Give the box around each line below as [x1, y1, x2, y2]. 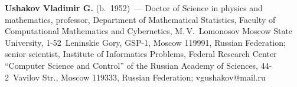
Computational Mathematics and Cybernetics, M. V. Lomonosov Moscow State [5, 25, 293, 37]
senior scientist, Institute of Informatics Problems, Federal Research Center [5, 48, 277, 60]
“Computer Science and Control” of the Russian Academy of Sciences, [5, 59, 259, 71]
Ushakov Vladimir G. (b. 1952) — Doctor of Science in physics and [5, 2, 263, 14]
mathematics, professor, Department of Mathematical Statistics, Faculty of [5, 13, 276, 25]
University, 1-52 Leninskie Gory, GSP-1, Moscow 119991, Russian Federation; [5, 36, 286, 48]
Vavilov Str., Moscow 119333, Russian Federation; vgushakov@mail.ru [12, 71, 266, 83]
